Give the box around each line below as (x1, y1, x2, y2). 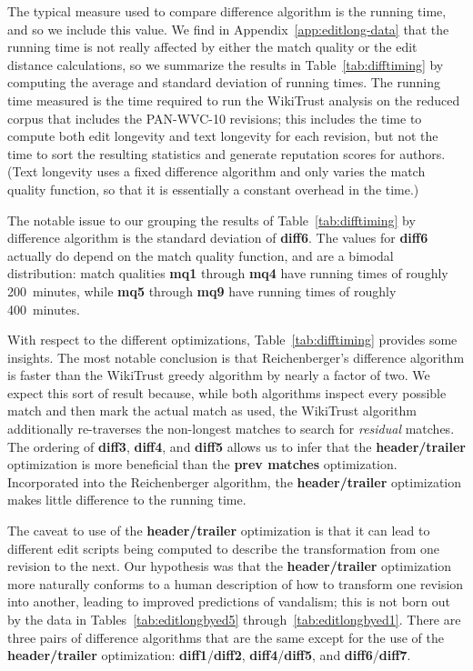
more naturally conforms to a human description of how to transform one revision (7, 574, 464, 593)
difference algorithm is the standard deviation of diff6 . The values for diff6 (7, 228, 428, 247)
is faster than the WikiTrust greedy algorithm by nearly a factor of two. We (7, 366, 430, 385)
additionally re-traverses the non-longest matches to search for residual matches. (7, 419, 455, 438)
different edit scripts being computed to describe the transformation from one (7, 538, 439, 557)
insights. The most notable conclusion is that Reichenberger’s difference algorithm (7, 347, 465, 366)
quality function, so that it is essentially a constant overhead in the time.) (7, 179, 419, 198)
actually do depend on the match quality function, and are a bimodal (7, 245, 394, 265)
